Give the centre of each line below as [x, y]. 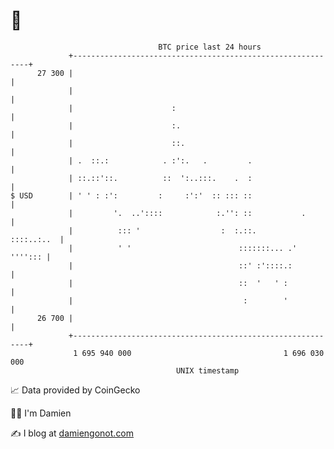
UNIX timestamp [207, 370]
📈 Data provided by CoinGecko [75, 390]
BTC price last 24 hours [210, 47]
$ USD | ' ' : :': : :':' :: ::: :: [131, 195]
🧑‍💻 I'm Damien [41, 413]
